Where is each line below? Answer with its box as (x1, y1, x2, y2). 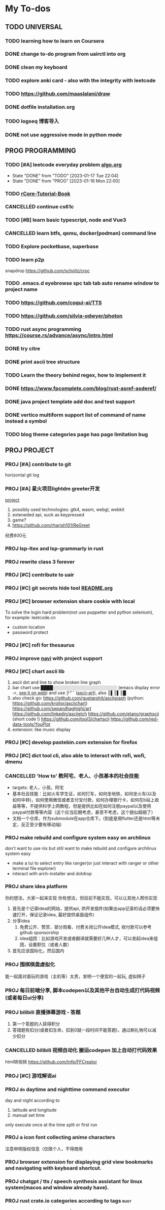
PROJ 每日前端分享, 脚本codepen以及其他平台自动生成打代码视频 (5, 987, 160, 994)
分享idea (12, 918, 30, 924)
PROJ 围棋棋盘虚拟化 (5, 961, 55, 968)
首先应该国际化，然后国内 (12, 947, 65, 953)
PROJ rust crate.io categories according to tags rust (5, 1197, 132, 1204)
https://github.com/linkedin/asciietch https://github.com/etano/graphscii (12, 710, 159, 716)
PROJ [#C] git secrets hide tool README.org (5, 585, 113, 591)
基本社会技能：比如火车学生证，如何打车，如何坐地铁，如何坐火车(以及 (12, 790, 157, 796)
